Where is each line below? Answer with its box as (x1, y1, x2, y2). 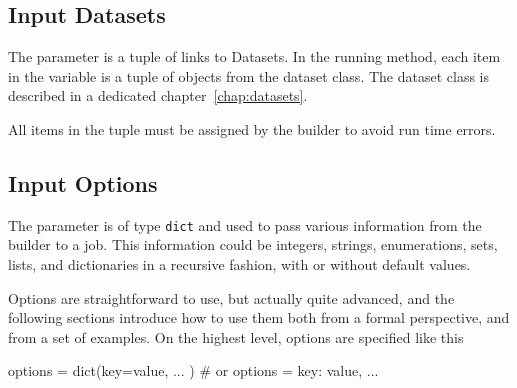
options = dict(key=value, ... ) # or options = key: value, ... (8, 360, 379, 381)
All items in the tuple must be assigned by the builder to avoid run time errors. (8, 118, 496, 139)
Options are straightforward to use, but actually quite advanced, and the (8, 287, 455, 308)
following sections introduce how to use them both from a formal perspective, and (8, 307, 510, 328)
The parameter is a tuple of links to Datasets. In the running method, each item (8, 46, 501, 67)
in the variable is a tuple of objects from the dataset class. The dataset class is (8, 65, 489, 86)
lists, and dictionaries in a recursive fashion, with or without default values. (8, 254, 471, 275)
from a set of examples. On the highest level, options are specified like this (8, 326, 464, 347)
